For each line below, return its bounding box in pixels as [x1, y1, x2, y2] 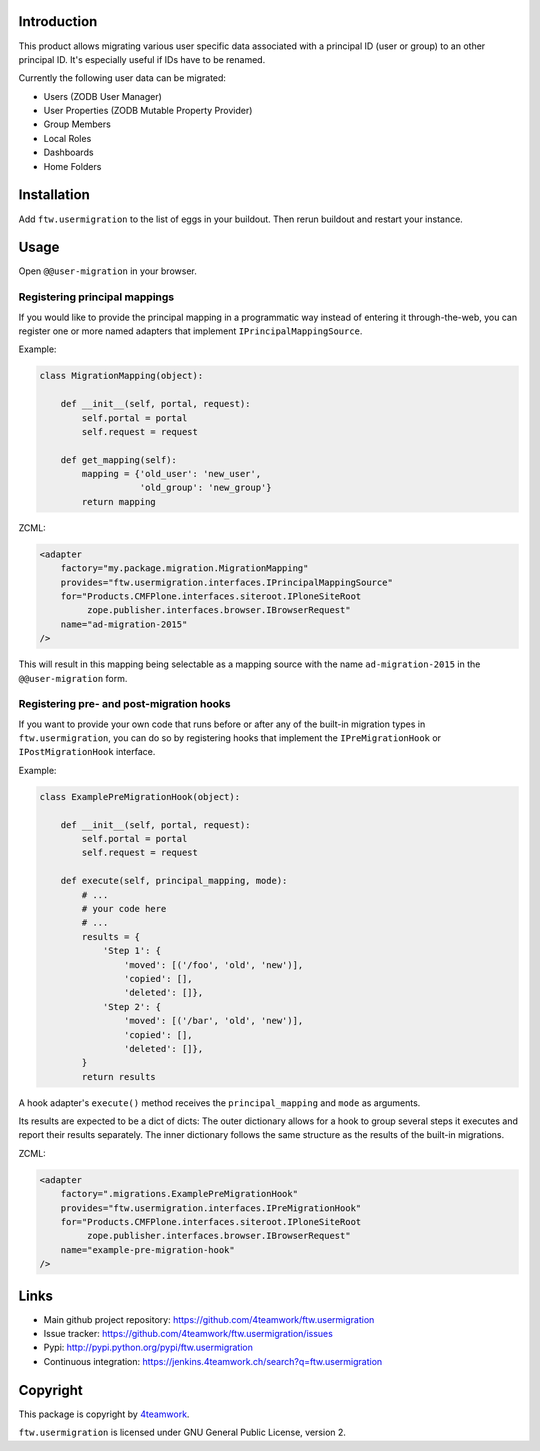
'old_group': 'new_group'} [139, 482, 272, 494]
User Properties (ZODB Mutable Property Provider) [43, 105, 253, 117]
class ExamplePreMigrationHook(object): [39, 791, 240, 802]
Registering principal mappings [18, 290, 175, 304]
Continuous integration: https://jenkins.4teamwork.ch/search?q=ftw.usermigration [43, 1355, 383, 1367]
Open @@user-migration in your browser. [18, 265, 197, 277]
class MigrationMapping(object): [39, 370, 204, 382]
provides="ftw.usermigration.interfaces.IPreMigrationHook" [60, 1202, 362, 1214]
